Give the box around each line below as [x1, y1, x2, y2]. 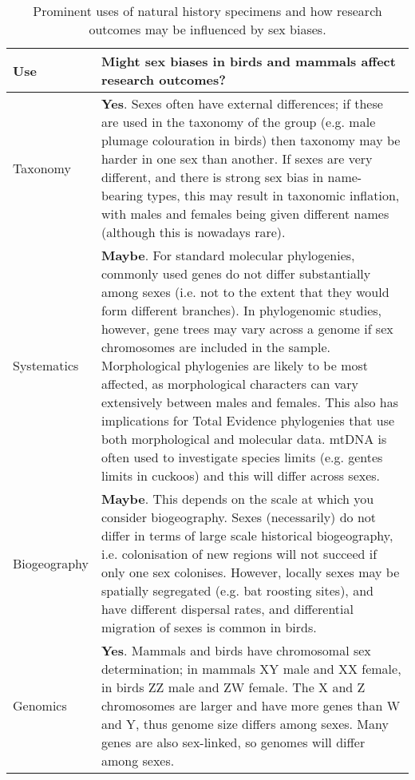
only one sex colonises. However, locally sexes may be [101, 563, 400, 581]
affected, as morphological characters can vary [101, 374, 359, 393]
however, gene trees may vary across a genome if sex [101, 319, 393, 338]
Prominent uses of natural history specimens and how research [33, 2, 382, 20]
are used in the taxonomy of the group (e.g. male [101, 113, 376, 131]
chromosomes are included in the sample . [101, 338, 330, 356]
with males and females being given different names [101, 204, 389, 223]
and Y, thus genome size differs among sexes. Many [101, 715, 389, 733]
